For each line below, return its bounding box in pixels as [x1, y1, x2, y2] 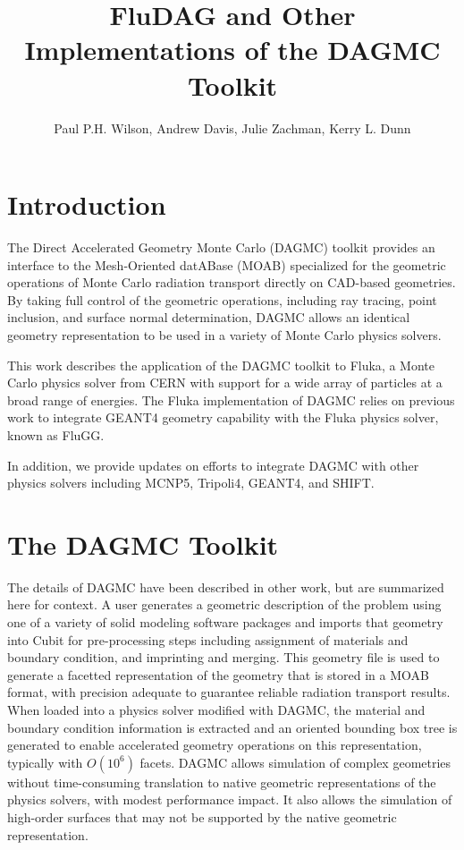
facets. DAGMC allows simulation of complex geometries [139, 752, 451, 771]
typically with [7, 752, 83, 771]
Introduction [7, 186, 166, 223]
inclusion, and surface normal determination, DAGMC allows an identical [7, 308, 410, 327]
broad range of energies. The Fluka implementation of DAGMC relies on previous [7, 390, 455, 409]
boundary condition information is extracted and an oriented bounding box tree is [7, 718, 458, 736]
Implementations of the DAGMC [24, 31, 441, 68]
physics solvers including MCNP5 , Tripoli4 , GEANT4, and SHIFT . [7, 473, 375, 492]
